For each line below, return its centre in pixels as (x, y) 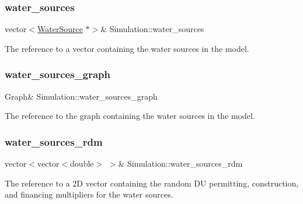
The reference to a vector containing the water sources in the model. (127, 48)
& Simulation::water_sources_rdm (180, 163)
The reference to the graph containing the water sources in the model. (130, 116)
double (82, 163)
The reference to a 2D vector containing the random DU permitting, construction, (152, 183)
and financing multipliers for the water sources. (89, 194)
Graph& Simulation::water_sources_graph (81, 96)
